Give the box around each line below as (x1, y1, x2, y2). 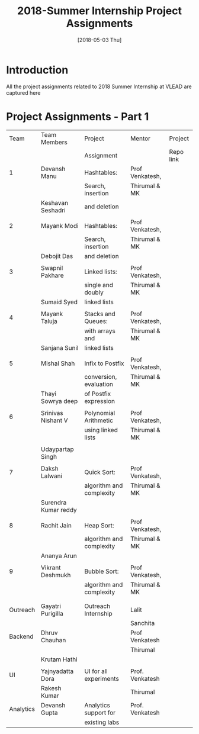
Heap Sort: (84, 521, 114, 529)
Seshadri (40, 206, 66, 214)
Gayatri (40, 602, 61, 610)
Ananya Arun (40, 552, 77, 560)
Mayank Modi (40, 221, 79, 230)
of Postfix (84, 389, 111, 398)
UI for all (84, 667, 108, 675)
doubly (84, 288, 104, 297)
